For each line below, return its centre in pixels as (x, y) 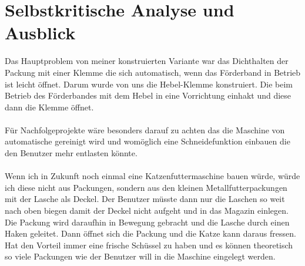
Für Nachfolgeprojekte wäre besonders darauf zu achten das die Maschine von (145, 129)
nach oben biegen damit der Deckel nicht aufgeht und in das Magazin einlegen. (147, 211)
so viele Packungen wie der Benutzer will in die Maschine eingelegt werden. (140, 256)
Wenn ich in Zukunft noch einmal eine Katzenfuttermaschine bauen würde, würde (152, 176)
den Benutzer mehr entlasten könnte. (71, 153)
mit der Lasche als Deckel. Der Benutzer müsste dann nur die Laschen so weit (145, 199)
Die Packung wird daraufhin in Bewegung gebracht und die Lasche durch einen (147, 222)
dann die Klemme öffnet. (49, 107)
